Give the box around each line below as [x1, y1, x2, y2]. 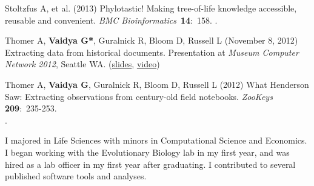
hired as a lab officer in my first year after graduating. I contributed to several [5, 158, 296, 170]
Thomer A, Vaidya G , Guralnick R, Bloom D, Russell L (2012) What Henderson [5, 78, 309, 90]
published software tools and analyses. [5, 170, 147, 182]
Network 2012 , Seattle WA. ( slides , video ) [5, 58, 160, 70]
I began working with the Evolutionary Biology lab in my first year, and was [5, 145, 290, 158]
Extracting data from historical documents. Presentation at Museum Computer [5, 45, 299, 58]
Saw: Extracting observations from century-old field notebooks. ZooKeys [5, 90, 273, 102]
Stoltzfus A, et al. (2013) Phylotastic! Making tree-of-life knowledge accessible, [5, 2, 297, 14]
